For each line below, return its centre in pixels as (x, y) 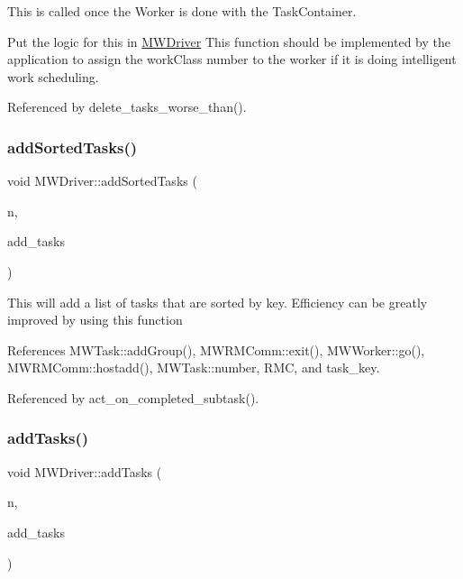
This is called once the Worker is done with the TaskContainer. (182, 11)
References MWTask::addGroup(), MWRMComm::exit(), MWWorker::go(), (216, 349)
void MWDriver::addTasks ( (85, 471)
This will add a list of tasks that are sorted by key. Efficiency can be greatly (218, 302)
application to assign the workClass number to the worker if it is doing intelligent (232, 59)
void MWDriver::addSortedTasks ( (102, 181)
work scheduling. (53, 76)
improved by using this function (95, 320)
